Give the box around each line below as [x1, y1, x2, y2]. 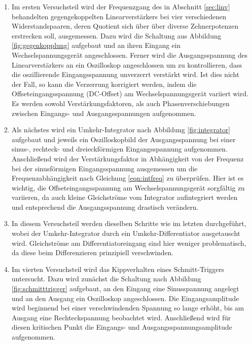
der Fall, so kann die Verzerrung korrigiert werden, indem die [11, 78, 197, 89]
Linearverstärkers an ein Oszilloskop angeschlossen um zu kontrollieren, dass [11, 59, 242, 70]
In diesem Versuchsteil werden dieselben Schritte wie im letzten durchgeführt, [11, 218, 247, 229]
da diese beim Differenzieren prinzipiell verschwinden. [11, 247, 174, 258]
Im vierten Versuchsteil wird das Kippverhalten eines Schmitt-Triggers [11, 264, 224, 274]
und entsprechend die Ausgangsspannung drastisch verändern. [11, 201, 199, 212]
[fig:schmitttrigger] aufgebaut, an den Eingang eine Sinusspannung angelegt [11, 283, 239, 294]
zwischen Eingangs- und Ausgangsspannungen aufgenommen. [11, 108, 196, 118]
